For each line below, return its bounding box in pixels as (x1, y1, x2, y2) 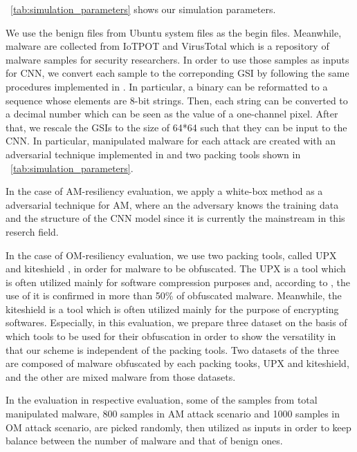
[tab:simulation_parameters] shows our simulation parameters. (10, 2, 276, 16)
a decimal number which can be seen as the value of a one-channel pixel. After (6, 106, 338, 121)
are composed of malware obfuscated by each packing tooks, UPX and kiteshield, (6, 356, 349, 370)
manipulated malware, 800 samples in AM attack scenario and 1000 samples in (6, 406, 340, 421)
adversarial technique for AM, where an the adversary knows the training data (6, 197, 339, 211)
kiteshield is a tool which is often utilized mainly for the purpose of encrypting (6, 301, 339, 316)
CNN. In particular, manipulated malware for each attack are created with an (6, 133, 336, 148)
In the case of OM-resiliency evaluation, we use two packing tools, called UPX (6, 247, 337, 262)
